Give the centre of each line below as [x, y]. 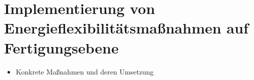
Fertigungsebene [61, 47]
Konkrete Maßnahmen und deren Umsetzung [85, 71]
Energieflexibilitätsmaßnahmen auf [126, 28]
